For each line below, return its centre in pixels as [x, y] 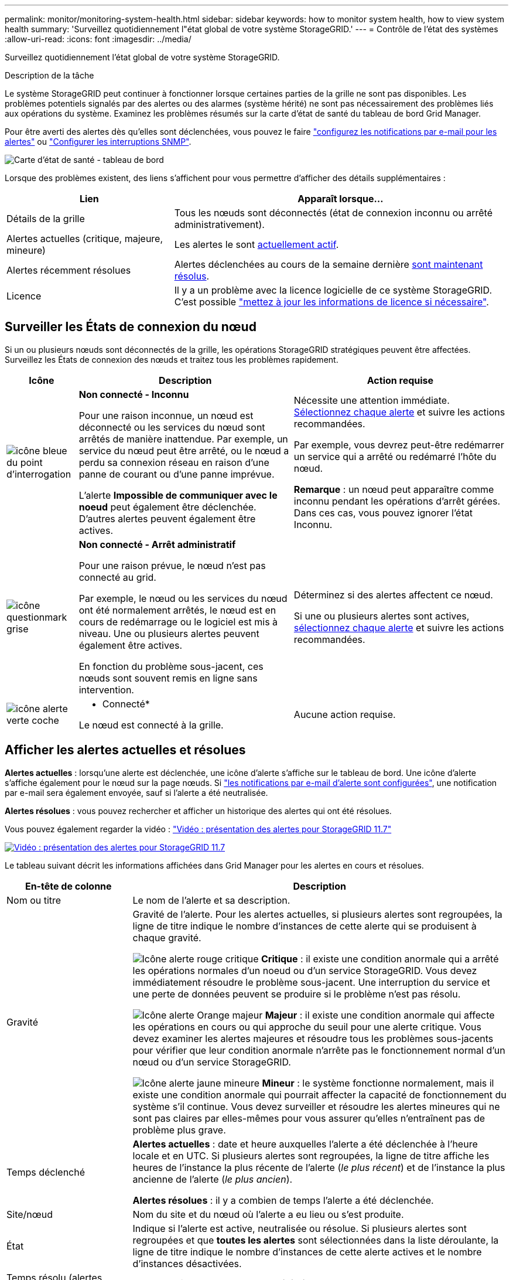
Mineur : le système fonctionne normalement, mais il [378, 1083]
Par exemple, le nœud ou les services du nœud [183, 598]
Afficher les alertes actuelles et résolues [125, 750]
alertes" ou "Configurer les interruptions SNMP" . [98, 142]
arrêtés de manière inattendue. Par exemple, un [183, 439]
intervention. [106, 690]
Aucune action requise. [345, 714]
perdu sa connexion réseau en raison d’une [174, 462]
